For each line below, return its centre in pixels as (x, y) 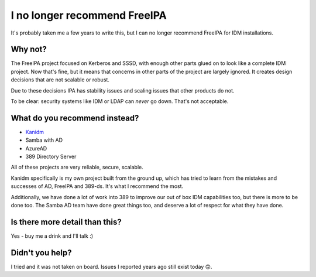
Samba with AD (44, 140)
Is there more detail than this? (66, 222)
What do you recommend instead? (75, 118)
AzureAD (36, 148)
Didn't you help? (41, 253)
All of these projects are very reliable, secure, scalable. (77, 167)
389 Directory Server (51, 157)
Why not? (29, 49)
